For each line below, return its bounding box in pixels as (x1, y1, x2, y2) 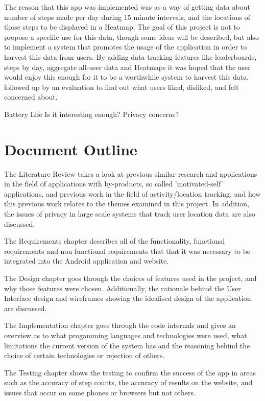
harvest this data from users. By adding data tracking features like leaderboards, (4, 51, 257, 62)
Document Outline (4, 138, 137, 159)
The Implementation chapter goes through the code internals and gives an (4, 320, 236, 331)
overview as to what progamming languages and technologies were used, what (4, 329, 247, 340)
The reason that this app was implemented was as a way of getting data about (4, 2, 250, 12)
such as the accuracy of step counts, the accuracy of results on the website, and (4, 377, 253, 388)
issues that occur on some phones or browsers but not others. (4, 387, 196, 397)
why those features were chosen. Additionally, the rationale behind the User (4, 282, 241, 293)
